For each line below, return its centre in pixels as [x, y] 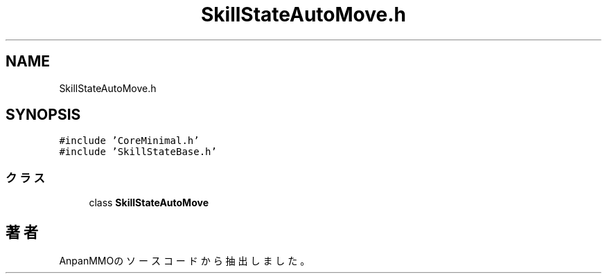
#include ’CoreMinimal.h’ [129, 141]
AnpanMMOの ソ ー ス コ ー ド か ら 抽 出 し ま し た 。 [185, 261]
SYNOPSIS [43, 115]
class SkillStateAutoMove [149, 203]
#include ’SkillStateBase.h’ [138, 152]
